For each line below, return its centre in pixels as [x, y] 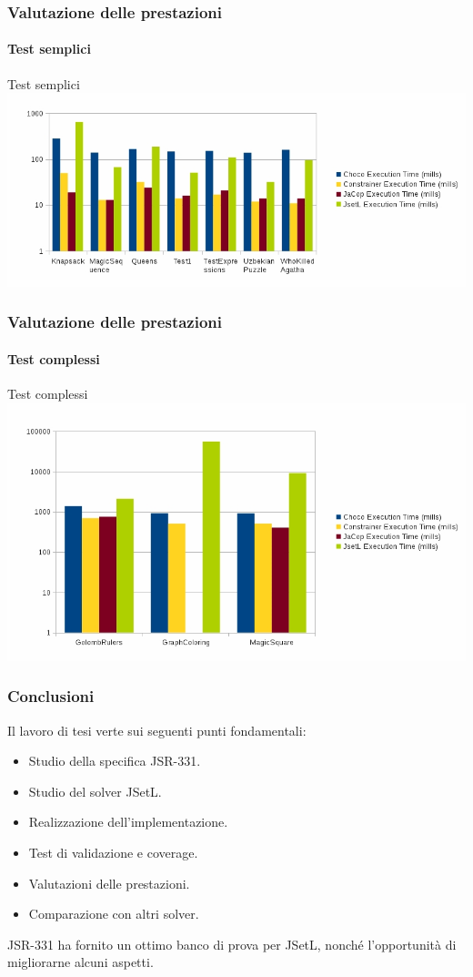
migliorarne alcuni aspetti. [81, 962]
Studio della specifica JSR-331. [115, 761]
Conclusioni [51, 696]
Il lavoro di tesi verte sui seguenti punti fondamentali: [157, 730]
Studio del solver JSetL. [95, 791]
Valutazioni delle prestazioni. [109, 883]
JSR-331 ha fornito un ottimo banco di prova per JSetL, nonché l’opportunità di [232, 944]
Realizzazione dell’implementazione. [128, 822]
